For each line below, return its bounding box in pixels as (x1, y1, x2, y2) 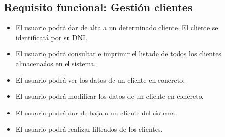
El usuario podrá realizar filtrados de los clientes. (15, 124, 163, 134)
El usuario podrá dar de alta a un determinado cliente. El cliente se (15, 23, 218, 33)
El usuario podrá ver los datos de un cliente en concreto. (15, 74, 185, 85)
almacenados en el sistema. (15, 58, 96, 68)
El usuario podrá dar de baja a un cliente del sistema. (15, 107, 177, 117)
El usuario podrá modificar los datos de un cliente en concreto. (15, 91, 204, 101)
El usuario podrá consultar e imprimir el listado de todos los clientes (15, 48, 221, 59)
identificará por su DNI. (15, 32, 87, 42)
